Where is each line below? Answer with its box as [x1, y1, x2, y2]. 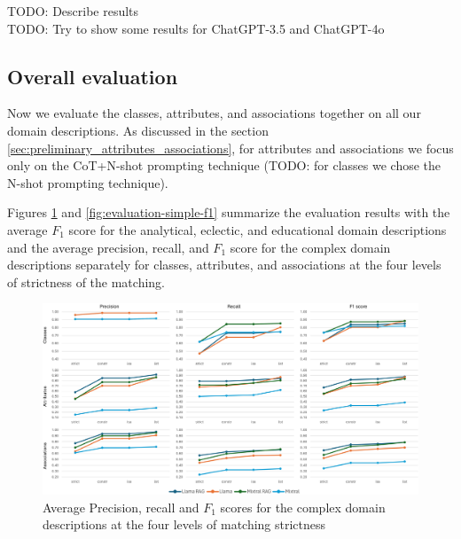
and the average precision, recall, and [7, 238, 209, 256]
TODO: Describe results [7, 2, 139, 20]
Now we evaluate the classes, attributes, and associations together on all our [7, 104, 421, 122]
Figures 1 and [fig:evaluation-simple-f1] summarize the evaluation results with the [7, 203, 450, 222]
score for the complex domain [230, 238, 391, 256]
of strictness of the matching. [7, 272, 165, 291]
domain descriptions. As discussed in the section [7, 121, 269, 139]
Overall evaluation [7, 62, 178, 90]
